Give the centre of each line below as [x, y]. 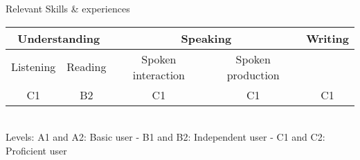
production [253, 74]
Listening [34, 67]
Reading [87, 67]
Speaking [206, 38]
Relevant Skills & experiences [68, 8]
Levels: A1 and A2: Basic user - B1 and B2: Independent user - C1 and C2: [165, 137]
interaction [159, 74]
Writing [327, 38]
